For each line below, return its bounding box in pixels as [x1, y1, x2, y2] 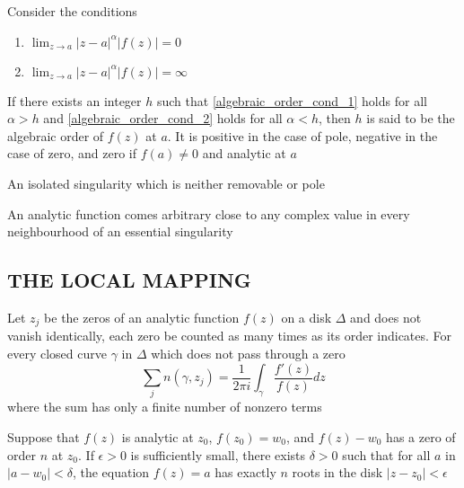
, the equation [72, 463, 150, 482]
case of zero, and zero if [7, 144, 137, 163]
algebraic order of [7, 126, 104, 145]
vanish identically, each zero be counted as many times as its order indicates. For [7, 326, 452, 345]
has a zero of [386, 427, 456, 446]
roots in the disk [292, 463, 383, 482]
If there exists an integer [7, 91, 142, 110]
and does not [350, 307, 422, 326]
